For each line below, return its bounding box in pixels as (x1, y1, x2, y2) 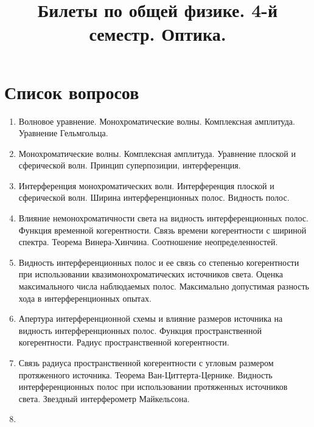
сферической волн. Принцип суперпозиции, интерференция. (18, 159, 241, 172)
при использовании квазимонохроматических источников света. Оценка (18, 268, 284, 280)
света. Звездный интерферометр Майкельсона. (18, 392, 190, 404)
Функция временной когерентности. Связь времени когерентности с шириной (18, 223, 307, 236)
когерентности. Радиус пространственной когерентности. (18, 336, 229, 349)
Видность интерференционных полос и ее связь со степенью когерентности (18, 255, 299, 268)
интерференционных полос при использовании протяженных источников (18, 380, 288, 393)
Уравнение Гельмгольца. (18, 127, 108, 139)
